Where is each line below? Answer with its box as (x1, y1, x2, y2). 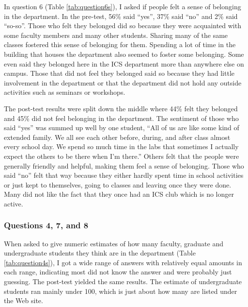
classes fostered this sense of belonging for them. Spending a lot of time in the (4, 39, 236, 50)
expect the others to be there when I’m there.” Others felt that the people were (4, 151, 239, 161)
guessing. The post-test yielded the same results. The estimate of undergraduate (4, 276, 242, 287)
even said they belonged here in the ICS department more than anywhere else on (4, 58, 244, 68)
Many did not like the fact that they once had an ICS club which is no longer (4, 189, 234, 199)
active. (4, 198, 23, 208)
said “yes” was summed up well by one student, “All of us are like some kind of (4, 122, 239, 133)
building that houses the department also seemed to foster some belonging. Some (4, 49, 244, 59)
